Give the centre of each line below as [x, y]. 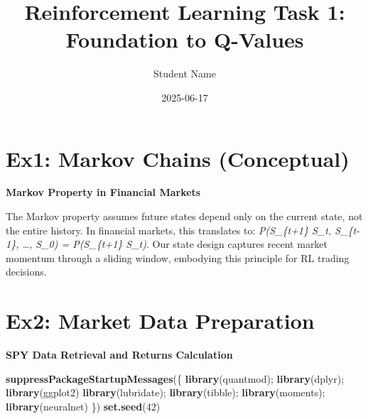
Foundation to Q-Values [185, 39]
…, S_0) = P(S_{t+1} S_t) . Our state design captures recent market [175, 244]
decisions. [26, 272]
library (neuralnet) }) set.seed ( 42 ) [83, 406]
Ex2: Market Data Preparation [160, 321]
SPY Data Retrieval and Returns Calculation [119, 355]
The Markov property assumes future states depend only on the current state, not [184, 216]
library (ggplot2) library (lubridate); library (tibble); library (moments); [166, 392]
